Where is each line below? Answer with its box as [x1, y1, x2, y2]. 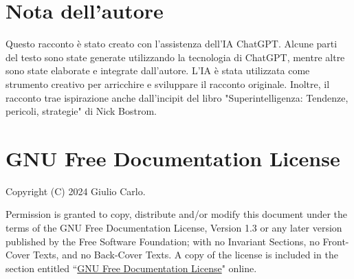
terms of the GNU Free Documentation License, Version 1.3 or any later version [5, 221, 342, 234]
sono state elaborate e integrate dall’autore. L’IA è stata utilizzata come [5, 63, 310, 78]
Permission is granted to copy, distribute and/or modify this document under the [5, 207, 348, 221]
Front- [322, 234, 349, 248]
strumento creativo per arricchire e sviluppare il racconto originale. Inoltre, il [5, 76, 330, 91]
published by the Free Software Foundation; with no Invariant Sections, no [5, 234, 320, 248]
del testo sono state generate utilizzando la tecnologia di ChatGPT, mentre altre [5, 49, 345, 64]
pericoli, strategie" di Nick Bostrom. [5, 104, 157, 118]
